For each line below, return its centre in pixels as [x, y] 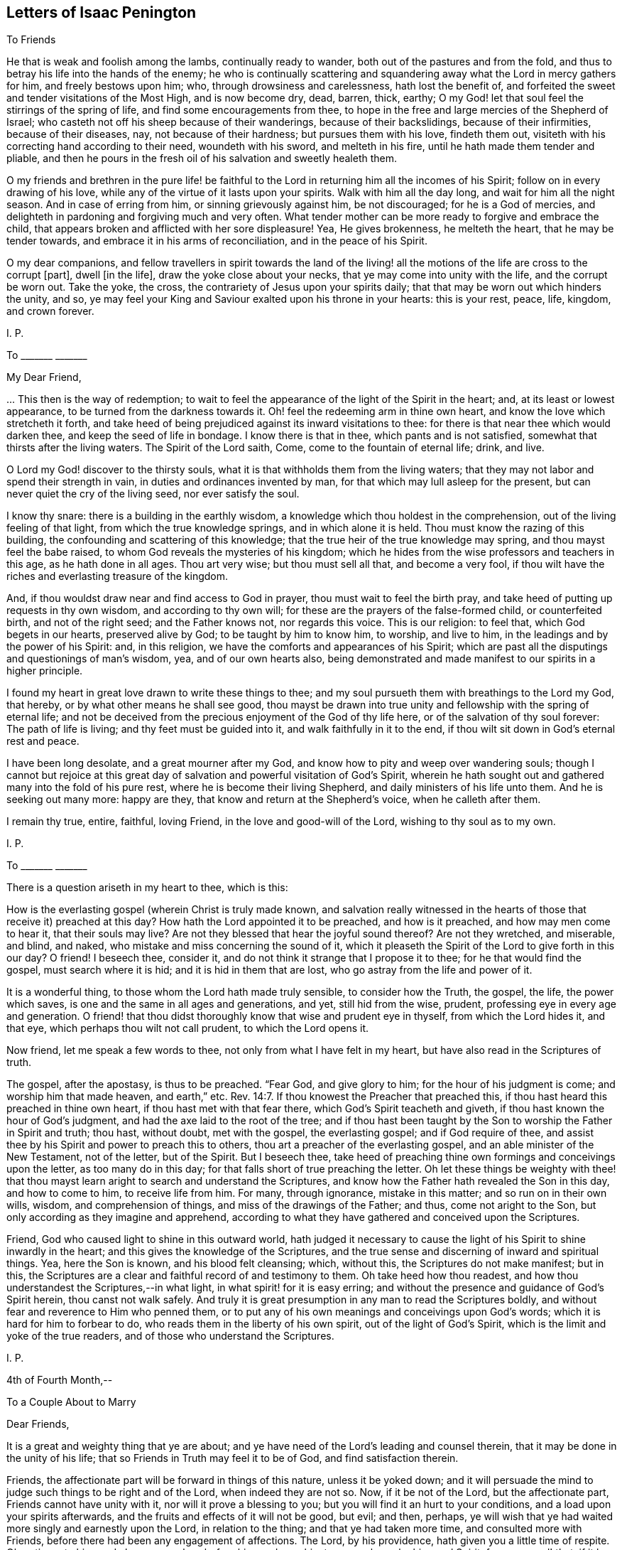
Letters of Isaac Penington [102, 12]
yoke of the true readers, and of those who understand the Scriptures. [170, 1336]
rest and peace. [43, 741]
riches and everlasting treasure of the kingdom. [117, 576]
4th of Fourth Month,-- [60, 1380]
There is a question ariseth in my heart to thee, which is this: [147, 888]
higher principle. [45, 671]
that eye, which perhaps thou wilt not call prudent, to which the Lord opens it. [188, 1028]
